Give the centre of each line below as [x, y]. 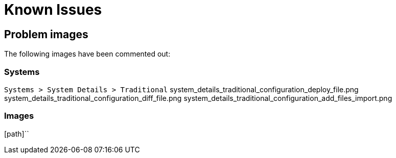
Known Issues [53, 10]
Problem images [46, 34]
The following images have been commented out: [87, 54]
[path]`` [17, 134]
